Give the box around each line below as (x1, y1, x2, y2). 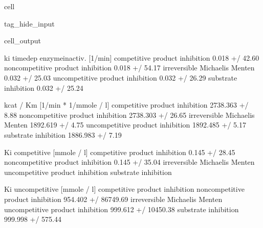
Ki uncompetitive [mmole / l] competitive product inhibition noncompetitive (4, 184, 245, 194)
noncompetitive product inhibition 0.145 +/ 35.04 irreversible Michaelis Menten (4, 157, 255, 167)
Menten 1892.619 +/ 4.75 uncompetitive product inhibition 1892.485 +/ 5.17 (4, 119, 246, 130)
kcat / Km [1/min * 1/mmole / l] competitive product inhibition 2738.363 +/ (4, 99, 249, 110)
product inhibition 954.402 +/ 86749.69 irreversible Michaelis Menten (4, 193, 223, 204)
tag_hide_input (4, 18, 55, 29)
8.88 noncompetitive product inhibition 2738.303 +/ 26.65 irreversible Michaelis (4, 109, 255, 120)
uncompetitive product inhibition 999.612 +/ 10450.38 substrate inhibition (4, 204, 239, 214)
